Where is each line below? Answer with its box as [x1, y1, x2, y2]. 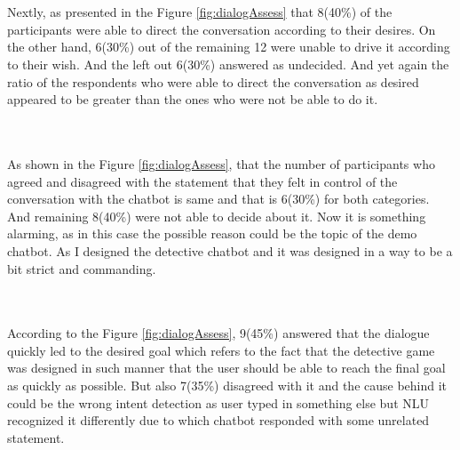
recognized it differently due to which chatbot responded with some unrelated [7, 411, 430, 430]
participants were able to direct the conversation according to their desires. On [7, 20, 436, 38]
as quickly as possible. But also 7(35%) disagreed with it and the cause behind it [7, 376, 448, 395]
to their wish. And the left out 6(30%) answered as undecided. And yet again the [7, 54, 449, 73]
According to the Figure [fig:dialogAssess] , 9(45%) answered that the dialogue [7, 324, 430, 342]
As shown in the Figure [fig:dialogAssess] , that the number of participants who [7, 154, 435, 173]
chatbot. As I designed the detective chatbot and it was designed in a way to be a [7, 241, 453, 260]
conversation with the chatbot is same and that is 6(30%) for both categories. [7, 189, 430, 208]
